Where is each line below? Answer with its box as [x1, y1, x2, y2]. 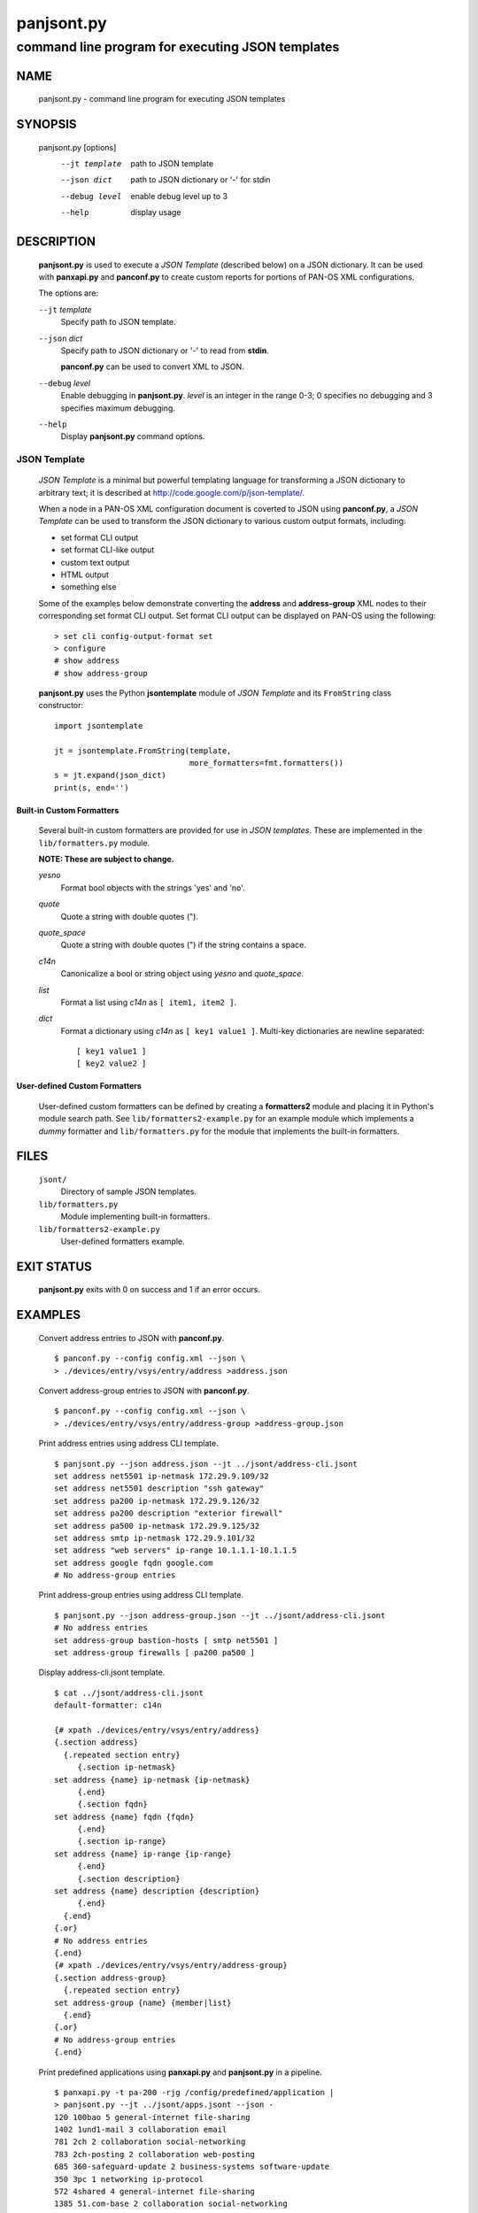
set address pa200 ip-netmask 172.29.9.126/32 [54, 1496, 260, 1506]
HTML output [60, 569, 110, 580]
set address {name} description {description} [54, 1886, 260, 1896]
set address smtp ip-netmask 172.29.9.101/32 [54, 1532, 256, 1543]
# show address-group [54, 668, 148, 678]
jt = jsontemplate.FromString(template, [54, 745, 232, 756]
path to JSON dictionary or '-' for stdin [130, 174, 271, 185]
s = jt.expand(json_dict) [54, 770, 167, 781]
